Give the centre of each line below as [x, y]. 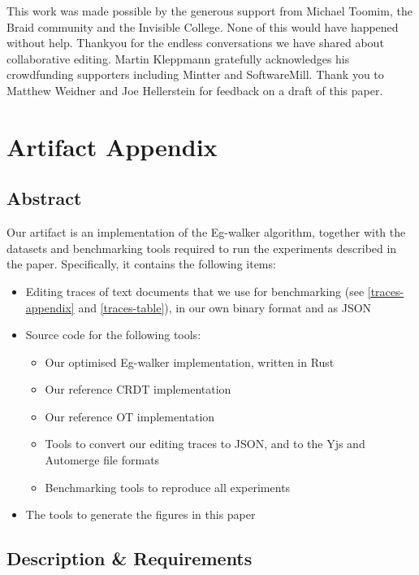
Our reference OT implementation [130, 416]
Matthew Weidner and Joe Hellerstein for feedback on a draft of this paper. [195, 90]
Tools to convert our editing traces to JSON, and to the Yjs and [205, 444]
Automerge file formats [102, 460]
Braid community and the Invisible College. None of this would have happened [203, 26]
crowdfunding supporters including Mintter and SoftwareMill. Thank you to [195, 74]
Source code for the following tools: [113, 335]
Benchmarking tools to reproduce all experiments [168, 487]
